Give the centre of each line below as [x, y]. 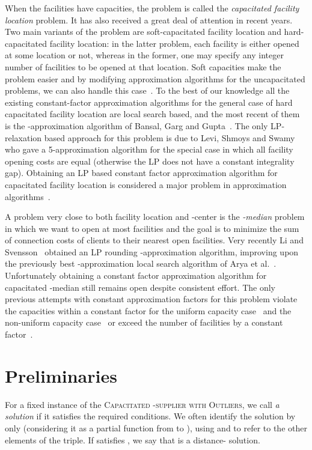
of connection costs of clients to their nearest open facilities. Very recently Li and [154, 240]
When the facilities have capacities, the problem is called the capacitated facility [152, 8]
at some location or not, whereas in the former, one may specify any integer [144, 55]
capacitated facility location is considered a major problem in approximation [146, 184]
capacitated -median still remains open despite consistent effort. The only [140, 287]
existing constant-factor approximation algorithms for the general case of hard [149, 102]
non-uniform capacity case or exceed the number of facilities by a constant [144, 322]
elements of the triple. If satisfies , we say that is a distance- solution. [133, 439]
